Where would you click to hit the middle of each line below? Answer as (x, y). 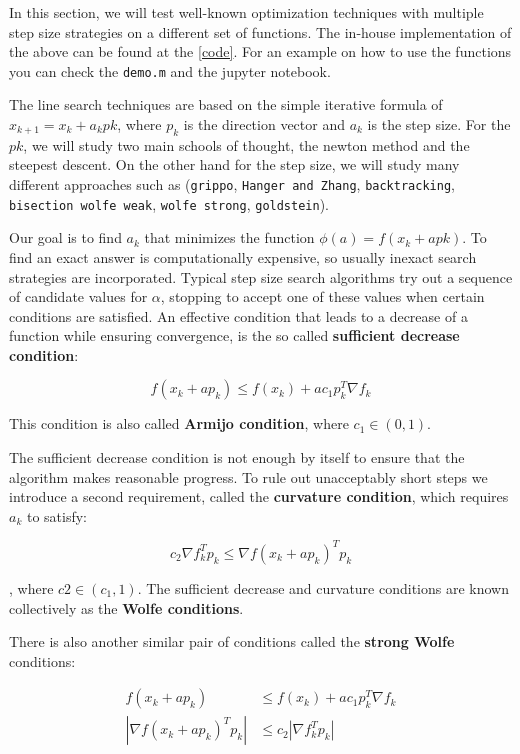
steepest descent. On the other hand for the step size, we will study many (234, 164)
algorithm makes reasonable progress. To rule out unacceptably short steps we (248, 476)
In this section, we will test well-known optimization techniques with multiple (246, 12)
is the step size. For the (439, 124)
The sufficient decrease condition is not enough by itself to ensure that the (237, 457)
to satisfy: (57, 515)
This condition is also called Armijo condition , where (179, 423)
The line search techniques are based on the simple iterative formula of (226, 104)
